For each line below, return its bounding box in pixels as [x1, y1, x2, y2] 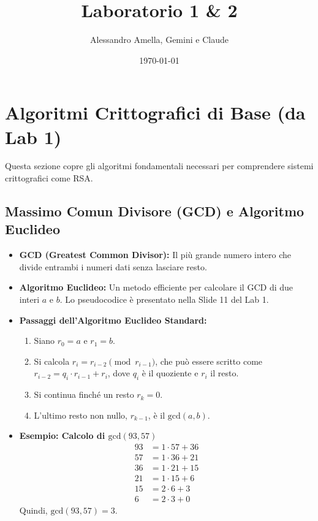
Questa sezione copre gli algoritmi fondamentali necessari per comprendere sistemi [5, 159, 314, 172]
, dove [107, 367, 130, 379]
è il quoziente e [142, 367, 199, 379]
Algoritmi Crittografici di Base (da [5, 100, 306, 125]
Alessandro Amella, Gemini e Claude [90, 33, 229, 46]
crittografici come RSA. [5, 172, 93, 184]
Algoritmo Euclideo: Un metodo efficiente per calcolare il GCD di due [19, 281, 293, 294]
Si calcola [34, 354, 70, 367]
